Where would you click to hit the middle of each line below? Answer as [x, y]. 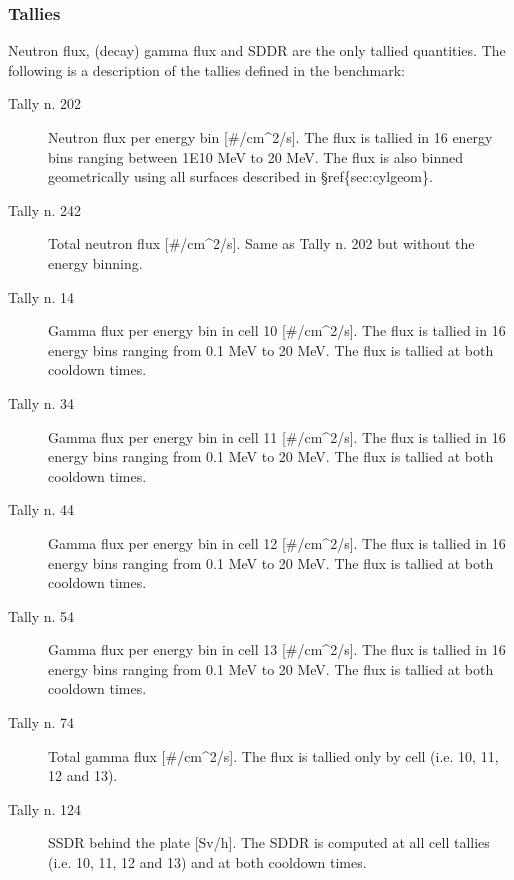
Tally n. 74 [41, 722]
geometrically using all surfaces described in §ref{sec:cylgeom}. [240, 176]
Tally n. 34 [41, 402]
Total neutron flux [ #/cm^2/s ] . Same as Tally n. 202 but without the [261, 243]
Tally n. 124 [45, 808]
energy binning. [95, 262]
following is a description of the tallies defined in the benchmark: [206, 69]
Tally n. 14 [41, 296]
